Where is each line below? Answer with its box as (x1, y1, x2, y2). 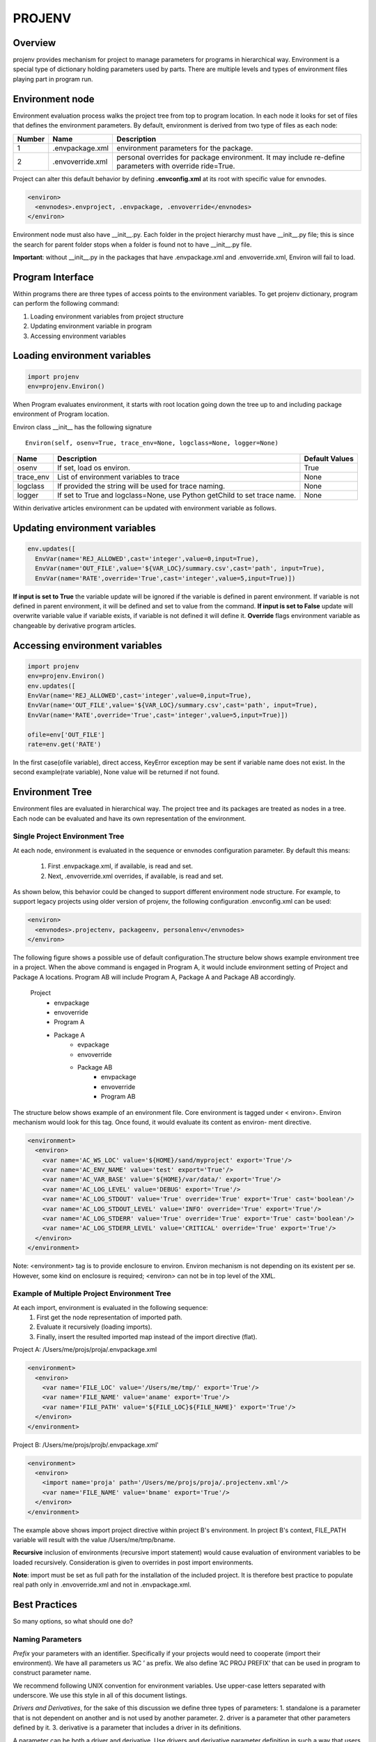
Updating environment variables (13, 523, 156, 534)
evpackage (77, 1040, 109, 1049)
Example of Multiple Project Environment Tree (13, 1289, 172, 1299)
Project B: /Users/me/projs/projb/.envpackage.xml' (13, 1440, 159, 1449)
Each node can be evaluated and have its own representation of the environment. (13, 814, 246, 822)
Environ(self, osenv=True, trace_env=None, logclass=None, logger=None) (25, 439, 279, 447)
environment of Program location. (13, 410, 109, 418)
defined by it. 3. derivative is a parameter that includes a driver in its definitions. (13, 1723, 242, 1732)
